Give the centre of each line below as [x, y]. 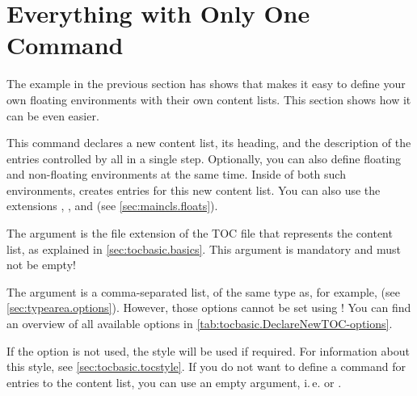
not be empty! [41, 265]
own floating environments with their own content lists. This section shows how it [209, 99]
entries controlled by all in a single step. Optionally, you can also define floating [204, 158]
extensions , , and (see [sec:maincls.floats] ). [112, 206]
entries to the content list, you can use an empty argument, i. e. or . [174, 382]
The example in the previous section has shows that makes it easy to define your [206, 84]
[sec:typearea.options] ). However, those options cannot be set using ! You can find [209, 308]
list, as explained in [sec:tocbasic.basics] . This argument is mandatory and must [204, 249]
